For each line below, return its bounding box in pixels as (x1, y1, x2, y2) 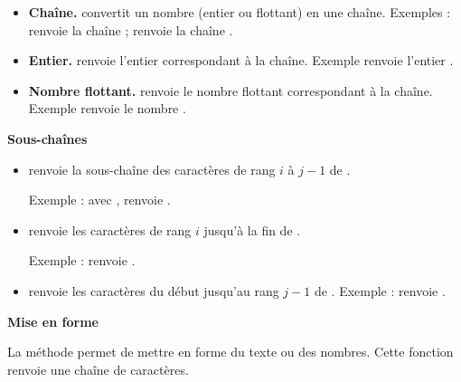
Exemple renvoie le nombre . (28, 99, 186, 118)
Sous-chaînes (7, 129, 88, 148)
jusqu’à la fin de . (203, 220, 301, 239)
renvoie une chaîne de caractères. (7, 359, 189, 378)
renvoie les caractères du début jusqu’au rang (28, 281, 279, 300)
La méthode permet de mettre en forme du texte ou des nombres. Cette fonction (7, 342, 454, 361)
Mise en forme (7, 311, 99, 330)
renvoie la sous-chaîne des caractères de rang (28, 159, 276, 178)
